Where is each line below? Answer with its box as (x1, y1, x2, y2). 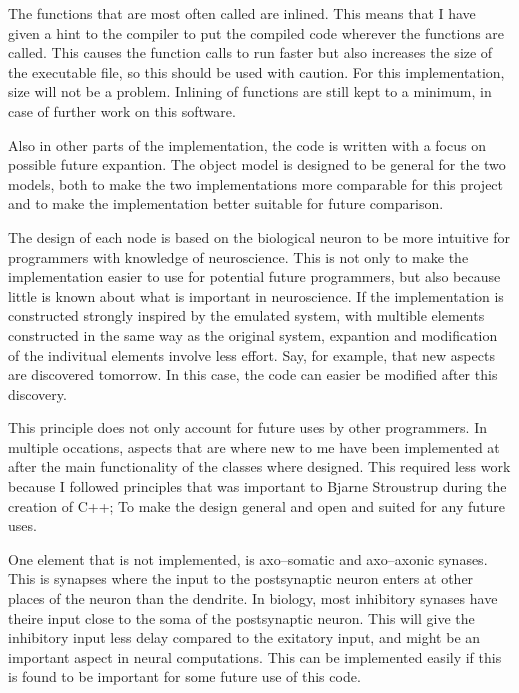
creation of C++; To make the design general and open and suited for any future (8, 495, 505, 516)
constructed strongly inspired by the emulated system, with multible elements (8, 305, 485, 326)
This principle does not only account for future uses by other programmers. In (8, 417, 488, 438)
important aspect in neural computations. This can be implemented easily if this (8, 646, 502, 667)
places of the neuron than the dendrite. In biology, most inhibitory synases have (8, 588, 498, 609)
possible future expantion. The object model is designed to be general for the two (8, 154, 506, 175)
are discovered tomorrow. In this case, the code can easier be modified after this (8, 364, 498, 385)
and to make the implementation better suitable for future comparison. (8, 193, 444, 214)
